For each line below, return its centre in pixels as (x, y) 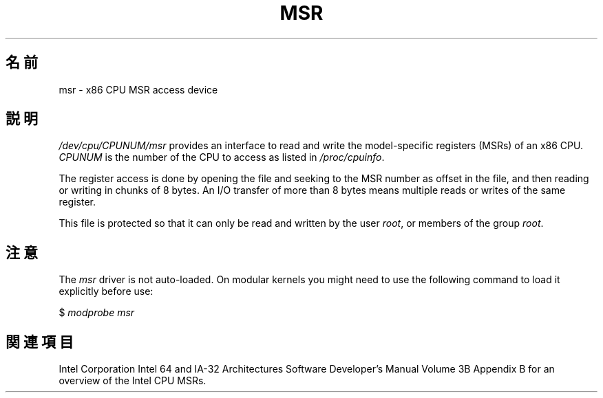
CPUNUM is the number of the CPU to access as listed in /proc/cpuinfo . (222, 157)
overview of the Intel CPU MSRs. (133, 381)
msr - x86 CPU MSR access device (138, 89)
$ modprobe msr (97, 313)
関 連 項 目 (40, 342)
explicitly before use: (106, 291)
